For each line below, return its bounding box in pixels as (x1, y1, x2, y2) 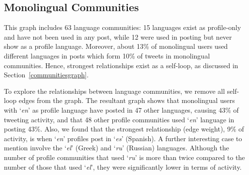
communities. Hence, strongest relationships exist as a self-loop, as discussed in (4, 60, 238, 70)
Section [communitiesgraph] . (4, 70, 89, 80)
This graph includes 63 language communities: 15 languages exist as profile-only (4, 22, 241, 32)
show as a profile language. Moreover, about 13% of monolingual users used (4, 41, 228, 51)
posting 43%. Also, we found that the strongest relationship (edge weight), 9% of (4, 124, 244, 134)
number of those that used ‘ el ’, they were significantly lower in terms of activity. (4, 161, 242, 172)
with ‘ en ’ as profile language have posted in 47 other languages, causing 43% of (4, 104, 239, 115)
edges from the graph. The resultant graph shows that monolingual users (18, 95, 235, 105)
